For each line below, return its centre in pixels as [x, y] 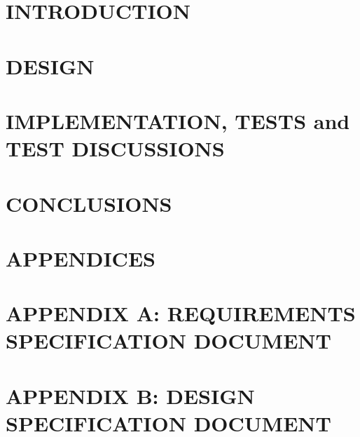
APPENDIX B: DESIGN [130, 395]
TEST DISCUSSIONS [115, 148]
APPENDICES [81, 258]
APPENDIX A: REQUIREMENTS [181, 313]
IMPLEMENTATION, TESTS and [178, 120]
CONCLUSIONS [89, 203]
